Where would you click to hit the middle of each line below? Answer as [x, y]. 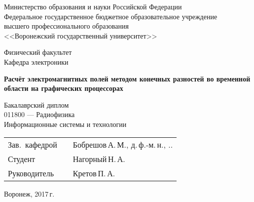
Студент [22, 159]
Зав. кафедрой [33, 144]
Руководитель [31, 173]
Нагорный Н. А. [99, 159]
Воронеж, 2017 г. [29, 193]
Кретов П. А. [94, 173]
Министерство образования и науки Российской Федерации [93, 6]
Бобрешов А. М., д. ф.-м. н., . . [123, 144]
